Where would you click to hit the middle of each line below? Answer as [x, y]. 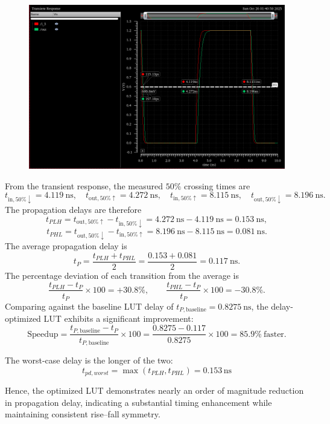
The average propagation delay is [66, 246]
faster [274, 334]
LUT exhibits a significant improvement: [119, 318]
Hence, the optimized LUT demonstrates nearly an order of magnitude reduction [154, 390]
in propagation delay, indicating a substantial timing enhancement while [138, 402]
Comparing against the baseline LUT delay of [89, 306]
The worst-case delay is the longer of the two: [89, 360]
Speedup [43, 334]
